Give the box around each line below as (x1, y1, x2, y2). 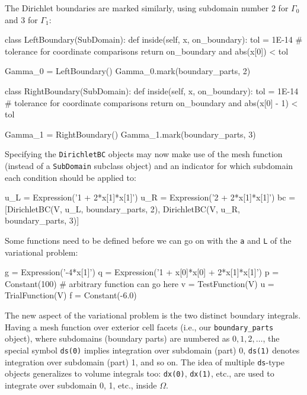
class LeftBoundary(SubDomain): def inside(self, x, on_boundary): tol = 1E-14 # (5, 33, 303, 46)
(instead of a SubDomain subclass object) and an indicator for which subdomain (5, 160, 293, 171)
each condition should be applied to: (5, 171, 136, 183)
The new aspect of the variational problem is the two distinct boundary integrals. (5, 309, 301, 321)
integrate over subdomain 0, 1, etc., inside (5, 378, 157, 391)
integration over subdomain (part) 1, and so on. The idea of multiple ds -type (5, 355, 284, 368)
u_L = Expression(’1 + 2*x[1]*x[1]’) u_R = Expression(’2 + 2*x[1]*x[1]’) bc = (5, 191, 296, 203)
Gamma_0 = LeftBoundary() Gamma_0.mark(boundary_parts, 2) (5, 65, 251, 77)
